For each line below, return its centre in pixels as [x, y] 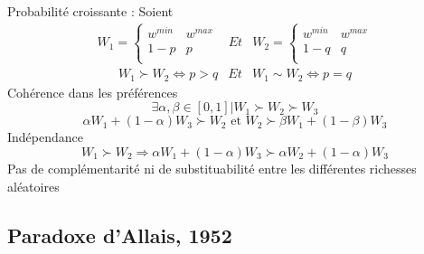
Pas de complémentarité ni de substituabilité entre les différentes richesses [212, 168]
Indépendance [46, 137]
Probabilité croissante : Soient [90, 11]
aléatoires [33, 186]
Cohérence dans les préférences [93, 92]
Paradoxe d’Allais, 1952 [120, 235]
